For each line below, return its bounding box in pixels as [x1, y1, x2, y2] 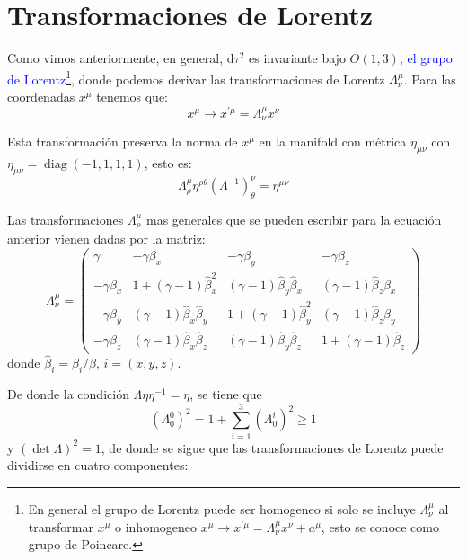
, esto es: [144, 153, 192, 172]
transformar [28, 517, 93, 536]
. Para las [403, 69, 456, 88]
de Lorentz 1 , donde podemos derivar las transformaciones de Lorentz [7, 67, 385, 88]
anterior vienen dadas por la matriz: [7, 229, 206, 248]
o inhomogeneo [115, 517, 198, 536]
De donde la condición [7, 385, 129, 404]
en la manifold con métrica [259, 132, 407, 151]
